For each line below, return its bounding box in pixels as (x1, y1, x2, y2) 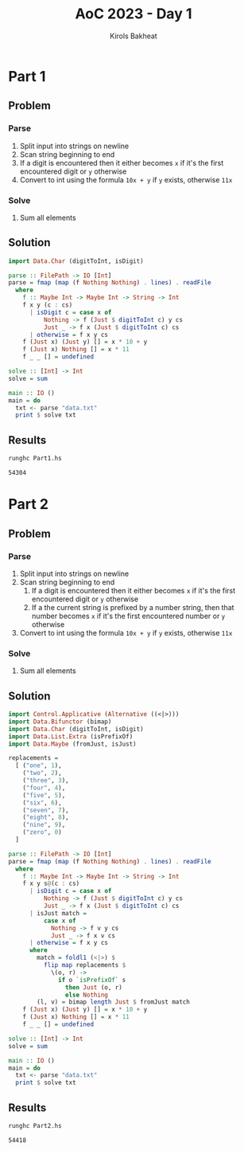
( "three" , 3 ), (22, 777, 69, 785)
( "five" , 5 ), (22, 791, 66, 799)
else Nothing (64, 991, 109, 999)
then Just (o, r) (64, 983, 123, 992)
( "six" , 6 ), (22, 798, 62, 807)
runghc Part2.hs (8, 1122, 62, 1129)
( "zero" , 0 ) (22, 828, 62, 836)
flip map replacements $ (43, 961, 126, 969)
